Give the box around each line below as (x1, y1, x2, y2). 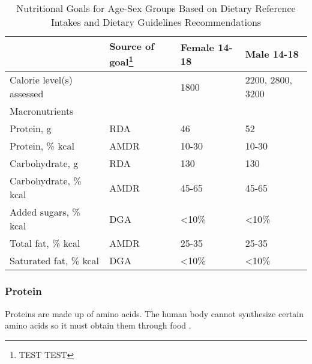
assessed (10, 86, 44, 101)
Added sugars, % (10, 205, 80, 219)
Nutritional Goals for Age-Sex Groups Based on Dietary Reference (16, 1, 296, 15)
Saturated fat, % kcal (10, 253, 99, 268)
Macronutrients (10, 104, 74, 118)
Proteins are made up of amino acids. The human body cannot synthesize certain (5, 307, 304, 320)
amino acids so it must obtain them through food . (5, 319, 191, 332)
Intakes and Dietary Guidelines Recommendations (50, 15, 262, 29)
